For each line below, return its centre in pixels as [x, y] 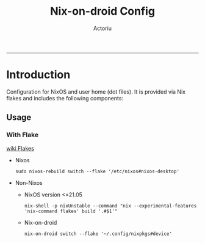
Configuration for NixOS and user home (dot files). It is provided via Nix [96, 92]
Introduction [38, 75]
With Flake [22, 135]
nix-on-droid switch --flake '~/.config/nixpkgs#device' [98, 234]
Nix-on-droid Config [103, 11]
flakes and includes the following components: [65, 98]
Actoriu [103, 28]
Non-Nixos [29, 182]
